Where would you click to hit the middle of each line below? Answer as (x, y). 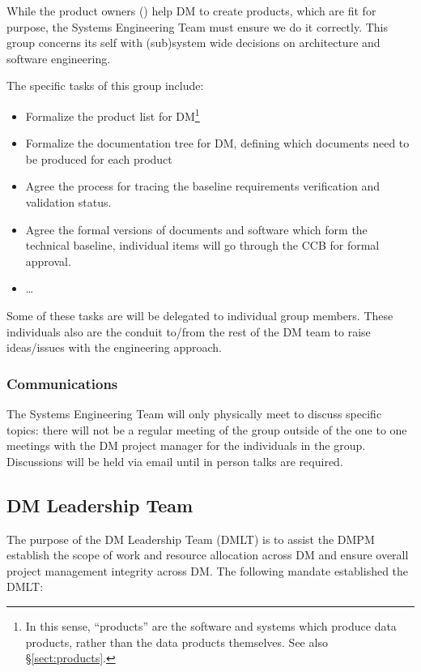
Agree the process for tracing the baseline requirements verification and (203, 186)
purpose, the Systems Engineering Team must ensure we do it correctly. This (197, 26)
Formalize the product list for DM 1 (113, 114)
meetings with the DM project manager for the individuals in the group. (186, 445)
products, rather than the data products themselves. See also (176, 642)
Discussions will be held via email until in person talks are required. (175, 461)
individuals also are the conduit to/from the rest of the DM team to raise (189, 331)
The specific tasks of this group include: (105, 86)
